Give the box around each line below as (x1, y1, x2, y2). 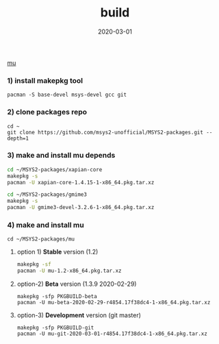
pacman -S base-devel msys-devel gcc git (7, 91, 127, 99)
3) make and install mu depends (7, 151, 116, 160)
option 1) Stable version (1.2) (16, 248, 99, 256)
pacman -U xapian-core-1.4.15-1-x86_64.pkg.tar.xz (7, 179, 155, 186)
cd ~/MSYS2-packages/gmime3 (7, 191, 88, 198)
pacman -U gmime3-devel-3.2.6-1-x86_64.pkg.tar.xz (7, 204, 155, 211)
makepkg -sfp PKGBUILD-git (16, 324, 94, 332)
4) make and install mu (7, 221, 84, 230)
